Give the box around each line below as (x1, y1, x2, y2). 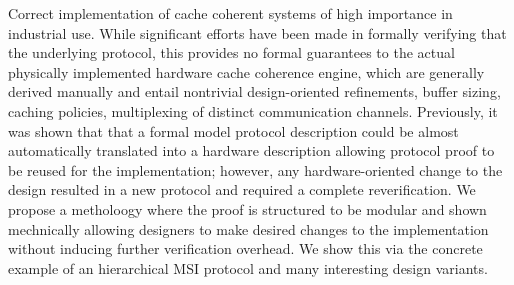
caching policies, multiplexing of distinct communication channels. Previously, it (8, 100, 498, 121)
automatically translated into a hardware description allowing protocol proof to (8, 140, 495, 161)
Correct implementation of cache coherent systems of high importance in (8, 3, 453, 23)
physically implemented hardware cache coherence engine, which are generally (8, 61, 485, 82)
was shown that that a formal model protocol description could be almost (8, 120, 459, 141)
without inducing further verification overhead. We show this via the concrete (8, 238, 483, 259)
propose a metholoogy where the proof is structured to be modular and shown (8, 198, 487, 219)
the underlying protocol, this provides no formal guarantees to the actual (8, 42, 455, 63)
